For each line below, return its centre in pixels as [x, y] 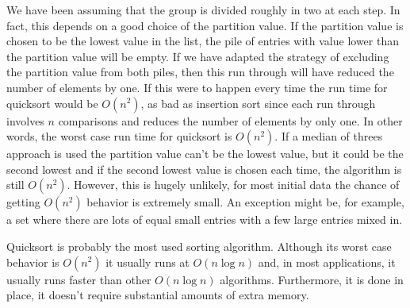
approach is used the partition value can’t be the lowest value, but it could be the [205, 154]
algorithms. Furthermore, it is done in [312, 279]
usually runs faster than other [79, 279]
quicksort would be [52, 103]
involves [25, 120]
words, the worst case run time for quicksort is [119, 136]
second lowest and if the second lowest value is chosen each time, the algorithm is [204, 169]
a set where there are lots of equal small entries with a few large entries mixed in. [205, 219]
